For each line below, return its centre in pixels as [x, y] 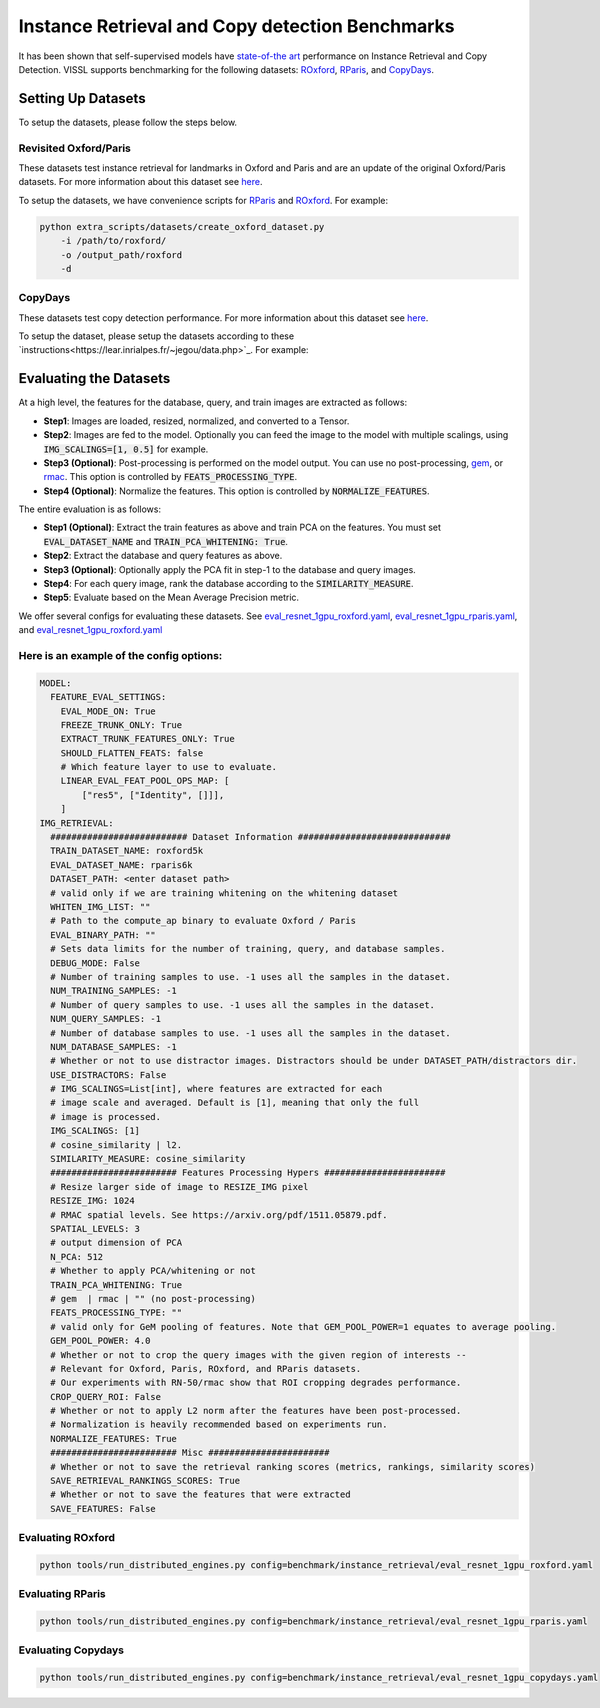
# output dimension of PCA [116, 1243]
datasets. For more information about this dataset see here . [140, 182]
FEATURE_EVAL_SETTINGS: [108, 697]
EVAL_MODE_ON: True [108, 711]
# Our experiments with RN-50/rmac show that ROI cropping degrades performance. [256, 1383]
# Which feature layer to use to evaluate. [168, 767]
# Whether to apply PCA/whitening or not [153, 1271]
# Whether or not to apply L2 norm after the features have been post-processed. [256, 1411]
